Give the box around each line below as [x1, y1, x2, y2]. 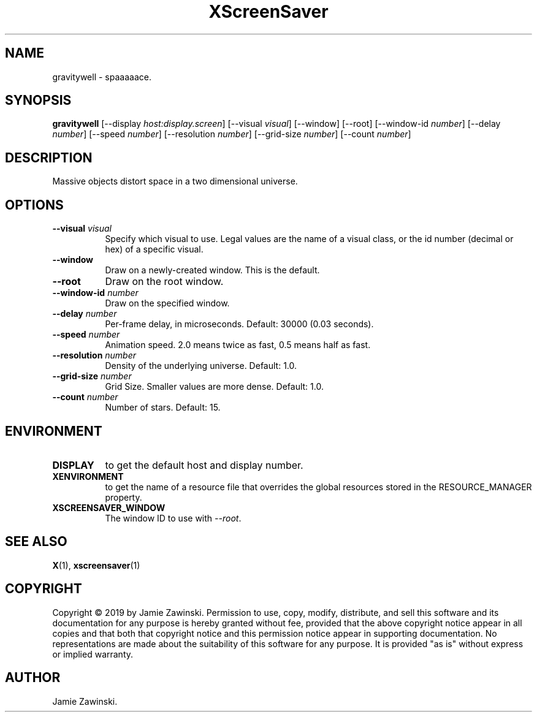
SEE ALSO [5, 534, 67, 550]
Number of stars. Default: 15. [105, 402, 221, 413]
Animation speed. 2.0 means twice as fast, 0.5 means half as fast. [105, 340, 371, 351]
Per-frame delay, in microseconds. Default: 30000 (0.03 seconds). [105, 319, 374, 330]
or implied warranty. [52, 648, 134, 659]
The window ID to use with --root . [105, 512, 242, 523]
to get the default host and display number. [105, 458, 303, 471]
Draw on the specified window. [105, 298, 230, 309]
